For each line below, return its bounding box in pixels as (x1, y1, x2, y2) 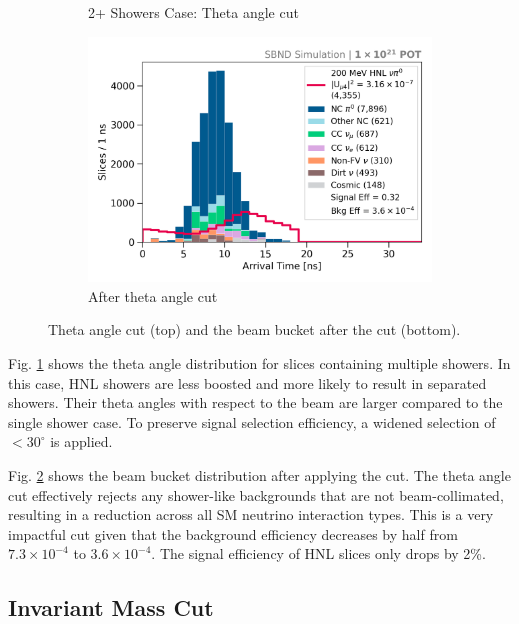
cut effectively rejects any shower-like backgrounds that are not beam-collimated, (8, 484, 504, 505)
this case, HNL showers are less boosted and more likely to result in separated (8, 372, 487, 393)
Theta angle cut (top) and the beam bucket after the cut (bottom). (48, 319, 461, 340)
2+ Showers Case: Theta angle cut (88, 2, 299, 22)
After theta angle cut (88, 285, 218, 306)
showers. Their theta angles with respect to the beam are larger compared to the (8, 392, 503, 413)
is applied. (50, 431, 113, 452)
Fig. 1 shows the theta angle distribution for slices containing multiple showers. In (8, 352, 511, 373)
